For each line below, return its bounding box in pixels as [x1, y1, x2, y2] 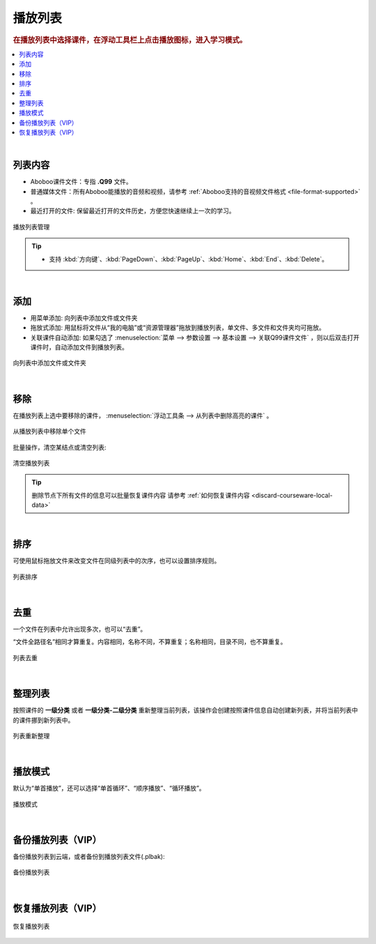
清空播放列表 [13, 459, 50, 467]
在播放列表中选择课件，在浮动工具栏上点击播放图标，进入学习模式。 [13, 35, 247, 45]
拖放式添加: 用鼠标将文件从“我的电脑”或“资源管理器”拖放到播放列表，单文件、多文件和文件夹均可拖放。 [30, 323, 325, 332]
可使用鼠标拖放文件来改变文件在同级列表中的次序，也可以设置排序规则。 [13, 556, 221, 565]
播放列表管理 [13, 222, 50, 231]
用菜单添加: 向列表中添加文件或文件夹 [30, 314, 138, 322]
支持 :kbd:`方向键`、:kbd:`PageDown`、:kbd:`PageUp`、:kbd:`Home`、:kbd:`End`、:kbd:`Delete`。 [49, 254, 329, 263]
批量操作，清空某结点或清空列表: [13, 443, 107, 451]
